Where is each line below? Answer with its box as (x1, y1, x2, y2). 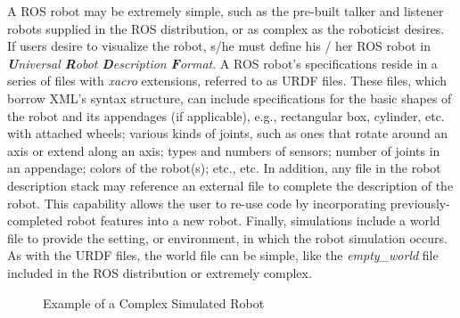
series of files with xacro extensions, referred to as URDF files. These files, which (7, 71, 448, 90)
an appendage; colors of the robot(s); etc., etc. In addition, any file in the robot (7, 159, 441, 177)
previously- (390, 193, 450, 212)
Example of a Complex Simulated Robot (43, 293, 265, 312)
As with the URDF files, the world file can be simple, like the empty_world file (7, 246, 439, 265)
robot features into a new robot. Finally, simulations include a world (66, 211, 440, 230)
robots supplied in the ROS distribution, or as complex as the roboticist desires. (7, 19, 445, 37)
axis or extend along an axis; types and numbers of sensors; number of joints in (7, 141, 440, 159)
